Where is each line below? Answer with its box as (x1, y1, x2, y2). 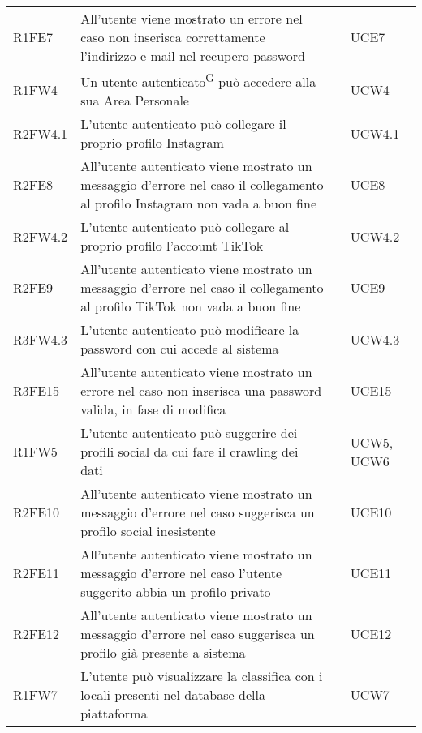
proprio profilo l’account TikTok (80, 236, 264, 255)
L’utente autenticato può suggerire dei (80, 423, 298, 443)
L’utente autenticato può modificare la (80, 320, 299, 340)
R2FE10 (13, 503, 60, 522)
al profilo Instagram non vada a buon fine (80, 194, 317, 213)
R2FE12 (13, 624, 60, 644)
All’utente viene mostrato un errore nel (80, 9, 303, 28)
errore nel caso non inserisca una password (80, 381, 322, 401)
